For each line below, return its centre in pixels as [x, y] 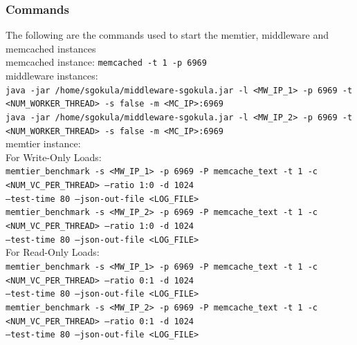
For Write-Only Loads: [54, 157]
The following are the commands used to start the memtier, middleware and [167, 35]
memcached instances [51, 48]
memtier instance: [43, 143]
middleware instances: [52, 76]
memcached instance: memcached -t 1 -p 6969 [106, 62]
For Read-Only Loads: [53, 252]
